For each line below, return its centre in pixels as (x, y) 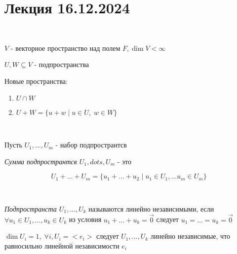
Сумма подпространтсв (41, 161)
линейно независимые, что (190, 236)
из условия (85, 219)
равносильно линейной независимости (62, 245)
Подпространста (31, 208)
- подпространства (62, 64)
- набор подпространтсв (91, 145)
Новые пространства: (36, 81)
